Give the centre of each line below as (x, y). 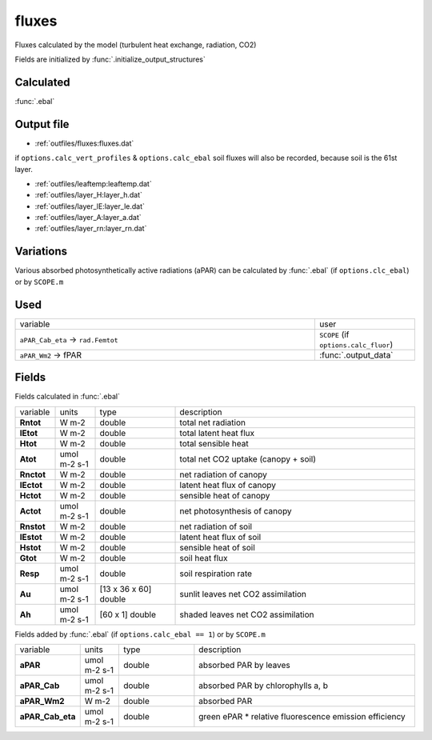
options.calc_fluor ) (356, 344)
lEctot (31, 485)
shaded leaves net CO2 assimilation (247, 614)
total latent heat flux (217, 433)
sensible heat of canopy (225, 495)
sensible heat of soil (217, 547)
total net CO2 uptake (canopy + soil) (248, 458)
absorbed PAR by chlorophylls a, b (263, 686)
